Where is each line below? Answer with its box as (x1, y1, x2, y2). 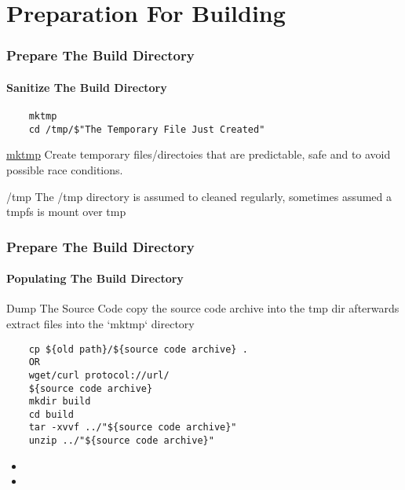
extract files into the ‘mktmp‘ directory (6, 315, 195, 331)
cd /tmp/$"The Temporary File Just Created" (28, 123, 265, 135)
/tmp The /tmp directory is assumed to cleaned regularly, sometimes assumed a (6, 188, 392, 204)
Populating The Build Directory (6, 270, 184, 287)
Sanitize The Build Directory (6, 79, 167, 95)
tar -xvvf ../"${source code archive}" (28, 422, 237, 433)
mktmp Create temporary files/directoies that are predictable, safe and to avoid (6, 146, 391, 163)
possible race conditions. (6, 161, 123, 177)
